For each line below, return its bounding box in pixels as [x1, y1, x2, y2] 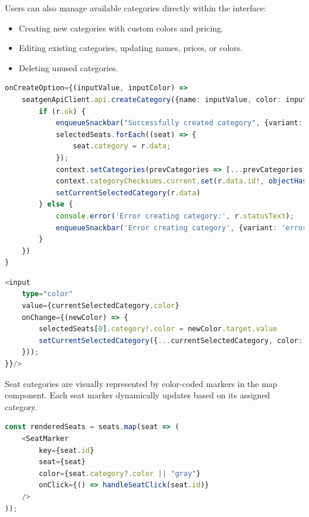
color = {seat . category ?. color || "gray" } [39, 469, 201, 478]
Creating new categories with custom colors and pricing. [18, 21, 223, 34]
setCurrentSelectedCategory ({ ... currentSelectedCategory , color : [39, 336, 303, 345]
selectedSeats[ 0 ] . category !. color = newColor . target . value [39, 325, 278, 334]
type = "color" [21, 290, 73, 299]
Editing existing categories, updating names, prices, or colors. [18, 42, 243, 54]
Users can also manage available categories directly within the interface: [5, 2, 266, 14]
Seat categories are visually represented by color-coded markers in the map [5, 377, 278, 389]
